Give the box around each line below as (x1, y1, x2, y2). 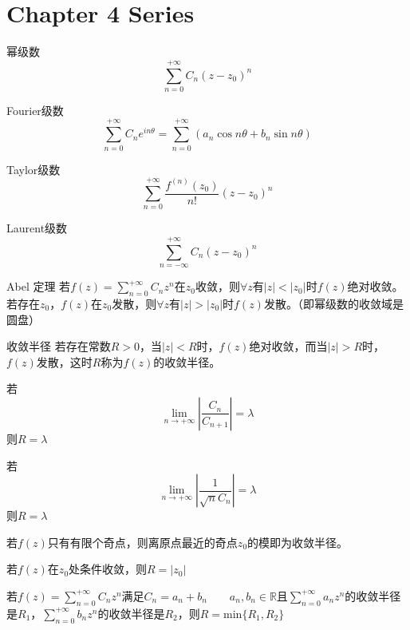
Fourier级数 (6, 101, 64, 118)
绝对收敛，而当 (249, 338, 328, 355)
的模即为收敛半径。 (247, 533, 349, 550)
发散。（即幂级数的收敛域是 (263, 295, 404, 311)
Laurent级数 (6, 220, 68, 236)
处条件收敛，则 (69, 561, 148, 577)
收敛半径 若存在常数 (6, 338, 111, 355)
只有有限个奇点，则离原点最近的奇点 (47, 533, 238, 550)
